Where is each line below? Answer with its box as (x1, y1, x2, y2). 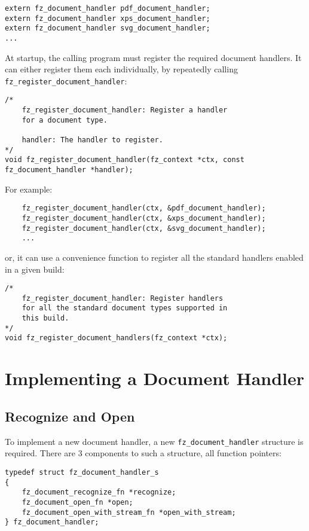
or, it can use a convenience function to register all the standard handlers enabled (5, 251, 304, 263)
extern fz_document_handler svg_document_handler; (5, 24, 210, 33)
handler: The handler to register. (22, 136, 163, 145)
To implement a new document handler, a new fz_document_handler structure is (5, 435, 304, 447)
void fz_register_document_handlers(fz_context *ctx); (5, 334, 228, 343)
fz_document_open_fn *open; (22, 498, 133, 506)
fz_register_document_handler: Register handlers (22, 294, 224, 303)
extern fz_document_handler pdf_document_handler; (5, 4, 210, 13)
